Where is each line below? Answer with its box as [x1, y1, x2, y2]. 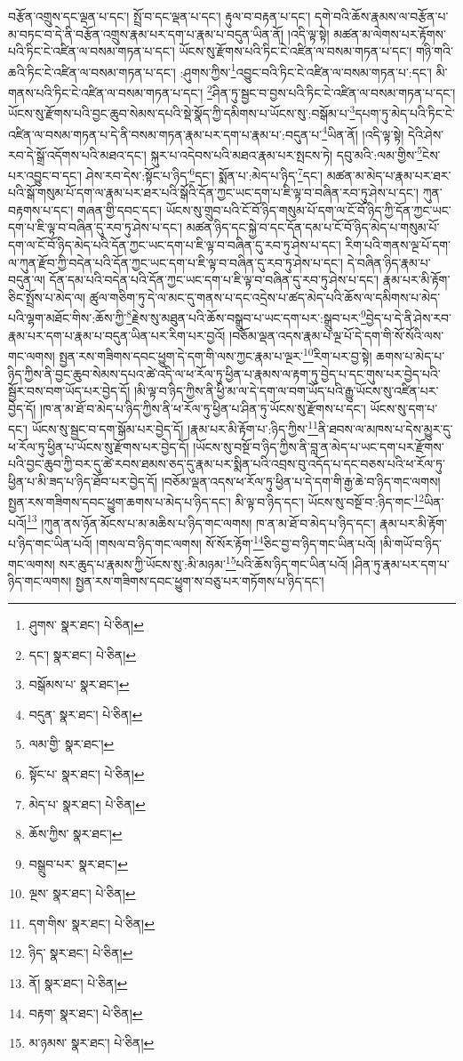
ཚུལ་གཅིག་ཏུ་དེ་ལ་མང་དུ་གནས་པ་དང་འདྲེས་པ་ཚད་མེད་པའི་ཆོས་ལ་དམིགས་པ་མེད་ [89, 287, 441, 306]
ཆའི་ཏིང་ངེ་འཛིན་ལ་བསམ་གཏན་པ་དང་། [8, 62, 176, 81]
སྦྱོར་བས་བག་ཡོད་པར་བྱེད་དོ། [8, 382, 131, 400]
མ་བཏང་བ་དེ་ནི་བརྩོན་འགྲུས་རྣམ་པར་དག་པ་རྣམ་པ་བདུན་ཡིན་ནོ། [8, 24, 284, 43]
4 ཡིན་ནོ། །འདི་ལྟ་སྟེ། [322, 122, 404, 143]
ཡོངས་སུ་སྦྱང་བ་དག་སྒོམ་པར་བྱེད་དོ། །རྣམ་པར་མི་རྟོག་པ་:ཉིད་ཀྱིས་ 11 [31, 417, 318, 438]
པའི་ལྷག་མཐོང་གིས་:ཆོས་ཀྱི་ [8, 309, 127, 327]
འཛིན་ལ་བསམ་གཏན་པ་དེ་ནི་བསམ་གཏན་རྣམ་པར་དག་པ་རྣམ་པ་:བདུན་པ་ [8, 125, 323, 143]
